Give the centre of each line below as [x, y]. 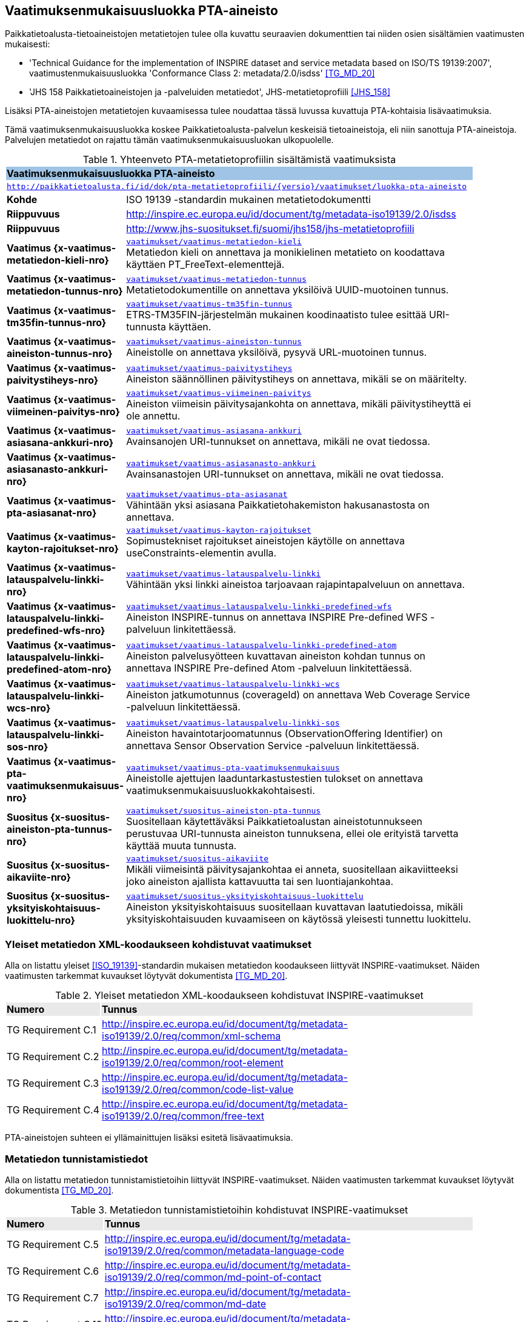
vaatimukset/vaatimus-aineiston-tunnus [214, 341]
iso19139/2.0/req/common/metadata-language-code [224, 1250]
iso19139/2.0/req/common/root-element [193, 1063]
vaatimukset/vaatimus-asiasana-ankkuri [214, 430]
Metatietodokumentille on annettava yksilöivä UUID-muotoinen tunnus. [288, 289]
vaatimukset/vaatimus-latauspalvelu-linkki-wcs [233, 684]
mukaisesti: [28, 44]
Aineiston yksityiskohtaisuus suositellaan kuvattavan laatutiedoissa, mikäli [294, 906]
